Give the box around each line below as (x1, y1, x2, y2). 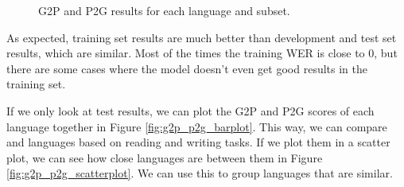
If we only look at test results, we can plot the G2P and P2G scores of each (6, 102, 375, 119)
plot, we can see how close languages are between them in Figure (6, 149, 323, 166)
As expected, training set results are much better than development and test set (6, 29, 397, 45)
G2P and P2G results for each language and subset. (38, 2, 290, 18)
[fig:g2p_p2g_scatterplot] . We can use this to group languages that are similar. (6, 165, 393, 181)
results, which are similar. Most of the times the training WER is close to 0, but (6, 45, 398, 61)
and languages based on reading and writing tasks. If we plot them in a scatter (6, 134, 390, 150)
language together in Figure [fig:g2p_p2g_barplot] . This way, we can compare (6, 118, 387, 134)
